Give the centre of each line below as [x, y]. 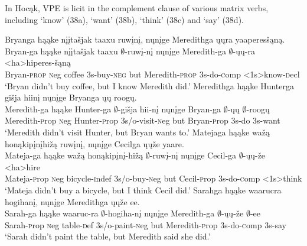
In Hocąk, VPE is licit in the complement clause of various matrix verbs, [137, 8]
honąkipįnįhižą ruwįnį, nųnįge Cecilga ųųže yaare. [94, 143]
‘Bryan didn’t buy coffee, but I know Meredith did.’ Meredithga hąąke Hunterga [150, 85]
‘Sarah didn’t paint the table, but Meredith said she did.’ [108, 236]
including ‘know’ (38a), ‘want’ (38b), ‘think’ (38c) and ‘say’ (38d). [124, 19]
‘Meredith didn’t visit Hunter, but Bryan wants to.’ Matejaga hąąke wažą [137, 132]
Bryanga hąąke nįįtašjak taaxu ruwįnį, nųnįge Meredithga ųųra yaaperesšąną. [145, 39]
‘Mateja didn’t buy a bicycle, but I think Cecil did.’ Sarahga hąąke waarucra [143, 190]
